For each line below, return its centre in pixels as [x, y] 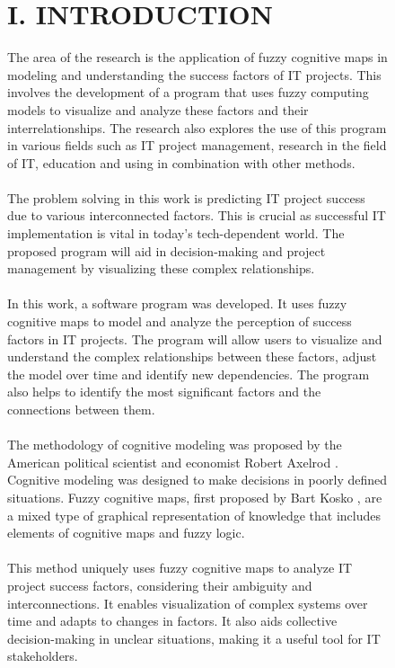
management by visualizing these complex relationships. [161, 268]
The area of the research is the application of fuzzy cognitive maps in [197, 57]
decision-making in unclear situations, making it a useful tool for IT [194, 638]
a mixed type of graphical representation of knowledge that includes [194, 515]
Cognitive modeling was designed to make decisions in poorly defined [197, 480]
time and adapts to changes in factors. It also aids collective [172, 621]
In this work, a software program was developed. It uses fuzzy [177, 303]
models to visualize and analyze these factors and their [158, 109]
